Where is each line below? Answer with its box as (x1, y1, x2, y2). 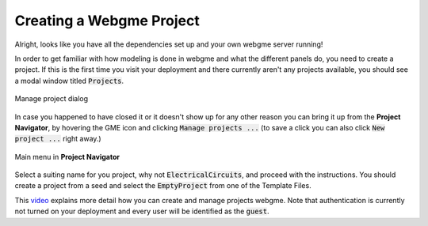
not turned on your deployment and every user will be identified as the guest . (14, 206, 269, 217)
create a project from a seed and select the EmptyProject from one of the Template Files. (14, 181, 312, 190)
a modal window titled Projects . (14, 76, 124, 85)
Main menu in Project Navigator (14, 152, 120, 161)
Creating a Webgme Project (14, 12, 200, 29)
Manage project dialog (14, 94, 89, 104)
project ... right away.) (14, 134, 102, 144)
